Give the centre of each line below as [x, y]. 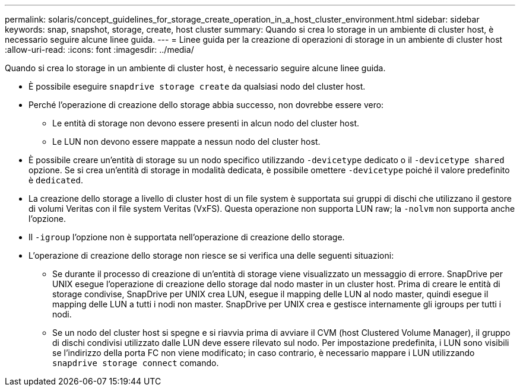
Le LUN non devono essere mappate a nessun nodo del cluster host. [186, 142]
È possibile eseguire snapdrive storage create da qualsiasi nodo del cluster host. [197, 86]
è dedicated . [56, 180]
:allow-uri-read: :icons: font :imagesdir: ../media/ [99, 50]
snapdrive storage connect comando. [136, 363]
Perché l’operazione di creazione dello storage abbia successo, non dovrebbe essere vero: [206, 105]
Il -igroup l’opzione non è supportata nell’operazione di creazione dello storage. [187, 237]
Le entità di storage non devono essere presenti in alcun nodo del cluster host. [206, 123]
